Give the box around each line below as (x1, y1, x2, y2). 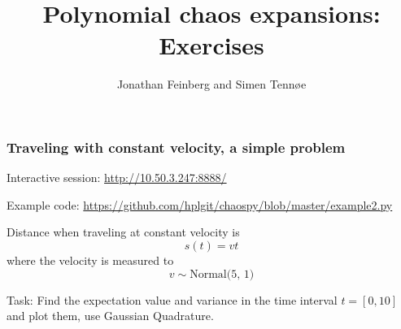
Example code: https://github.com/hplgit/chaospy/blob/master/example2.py (7, 196, 393, 213)
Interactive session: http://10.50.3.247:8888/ (7, 169, 227, 186)
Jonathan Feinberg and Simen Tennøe (116, 76, 307, 93)
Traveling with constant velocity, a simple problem (7, 136, 346, 157)
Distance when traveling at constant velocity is (7, 223, 240, 240)
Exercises (159, 28, 264, 62)
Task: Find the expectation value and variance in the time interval (7, 291, 338, 308)
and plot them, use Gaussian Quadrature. (7, 307, 214, 324)
